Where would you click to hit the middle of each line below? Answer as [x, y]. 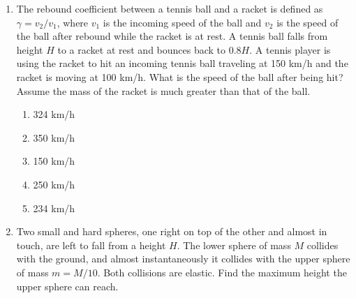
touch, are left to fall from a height [91, 245]
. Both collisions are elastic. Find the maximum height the [222, 272]
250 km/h [54, 184]
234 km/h [54, 208]
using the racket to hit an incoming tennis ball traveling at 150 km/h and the [182, 63]
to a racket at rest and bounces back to [142, 49]
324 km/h [54, 114]
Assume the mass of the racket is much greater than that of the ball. [163, 90]
